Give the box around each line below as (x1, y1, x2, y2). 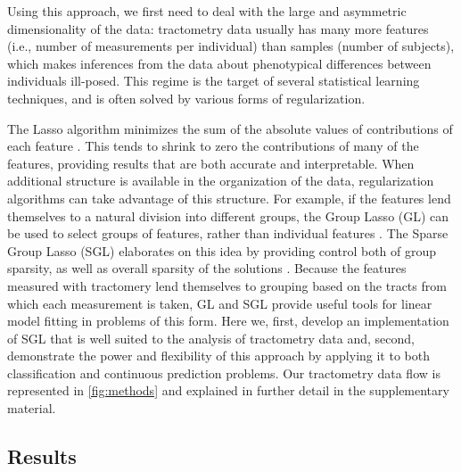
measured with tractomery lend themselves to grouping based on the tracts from (7, 276, 447, 294)
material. (7, 399, 56, 418)
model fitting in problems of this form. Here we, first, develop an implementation (7, 311, 449, 330)
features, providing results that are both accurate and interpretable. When (7, 153, 415, 172)
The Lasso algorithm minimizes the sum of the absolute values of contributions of (7, 119, 453, 137)
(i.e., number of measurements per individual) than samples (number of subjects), (7, 37, 455, 55)
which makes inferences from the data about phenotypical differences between (7, 54, 432, 72)
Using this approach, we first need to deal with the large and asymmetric (7, 2, 407, 20)
